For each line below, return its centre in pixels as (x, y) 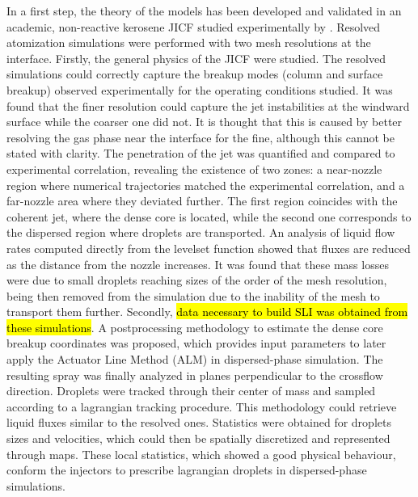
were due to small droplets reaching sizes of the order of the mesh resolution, (197, 280)
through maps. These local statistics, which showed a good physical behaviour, (201, 454)
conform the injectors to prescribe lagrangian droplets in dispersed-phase (187, 470)
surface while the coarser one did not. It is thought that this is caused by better (205, 122)
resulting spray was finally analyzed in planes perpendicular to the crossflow (195, 375)
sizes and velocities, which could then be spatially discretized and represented (198, 438)
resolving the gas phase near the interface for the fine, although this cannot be (201, 137)
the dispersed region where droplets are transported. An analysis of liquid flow (201, 232)
